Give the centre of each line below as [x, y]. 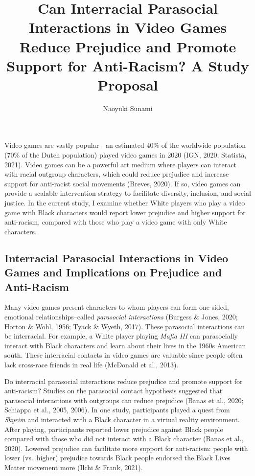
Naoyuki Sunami [128, 108]
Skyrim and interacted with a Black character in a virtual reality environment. [122, 419]
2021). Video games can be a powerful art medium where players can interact [120, 164]
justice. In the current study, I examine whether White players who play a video [125, 203]
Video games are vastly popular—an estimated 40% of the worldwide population [125, 145]
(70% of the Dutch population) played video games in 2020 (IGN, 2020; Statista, [126, 155]
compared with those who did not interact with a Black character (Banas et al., [124, 439]
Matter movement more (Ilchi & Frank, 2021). [74, 467]
